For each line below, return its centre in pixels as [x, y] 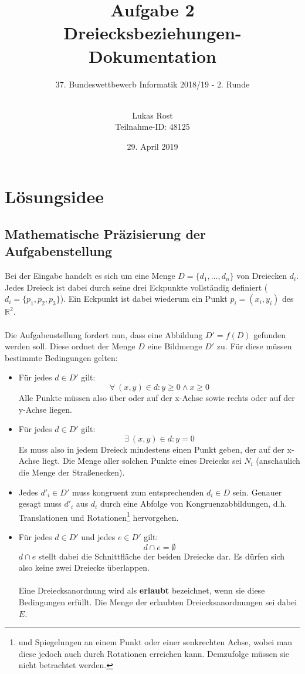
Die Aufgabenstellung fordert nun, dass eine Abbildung [104, 334]
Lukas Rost [152, 115]
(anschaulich [278, 461]
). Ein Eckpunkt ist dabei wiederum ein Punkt [144, 299]
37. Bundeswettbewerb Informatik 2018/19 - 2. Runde [152, 84]
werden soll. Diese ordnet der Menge [70, 346]
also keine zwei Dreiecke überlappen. [84, 567]
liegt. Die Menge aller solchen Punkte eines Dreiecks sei [142, 461]
